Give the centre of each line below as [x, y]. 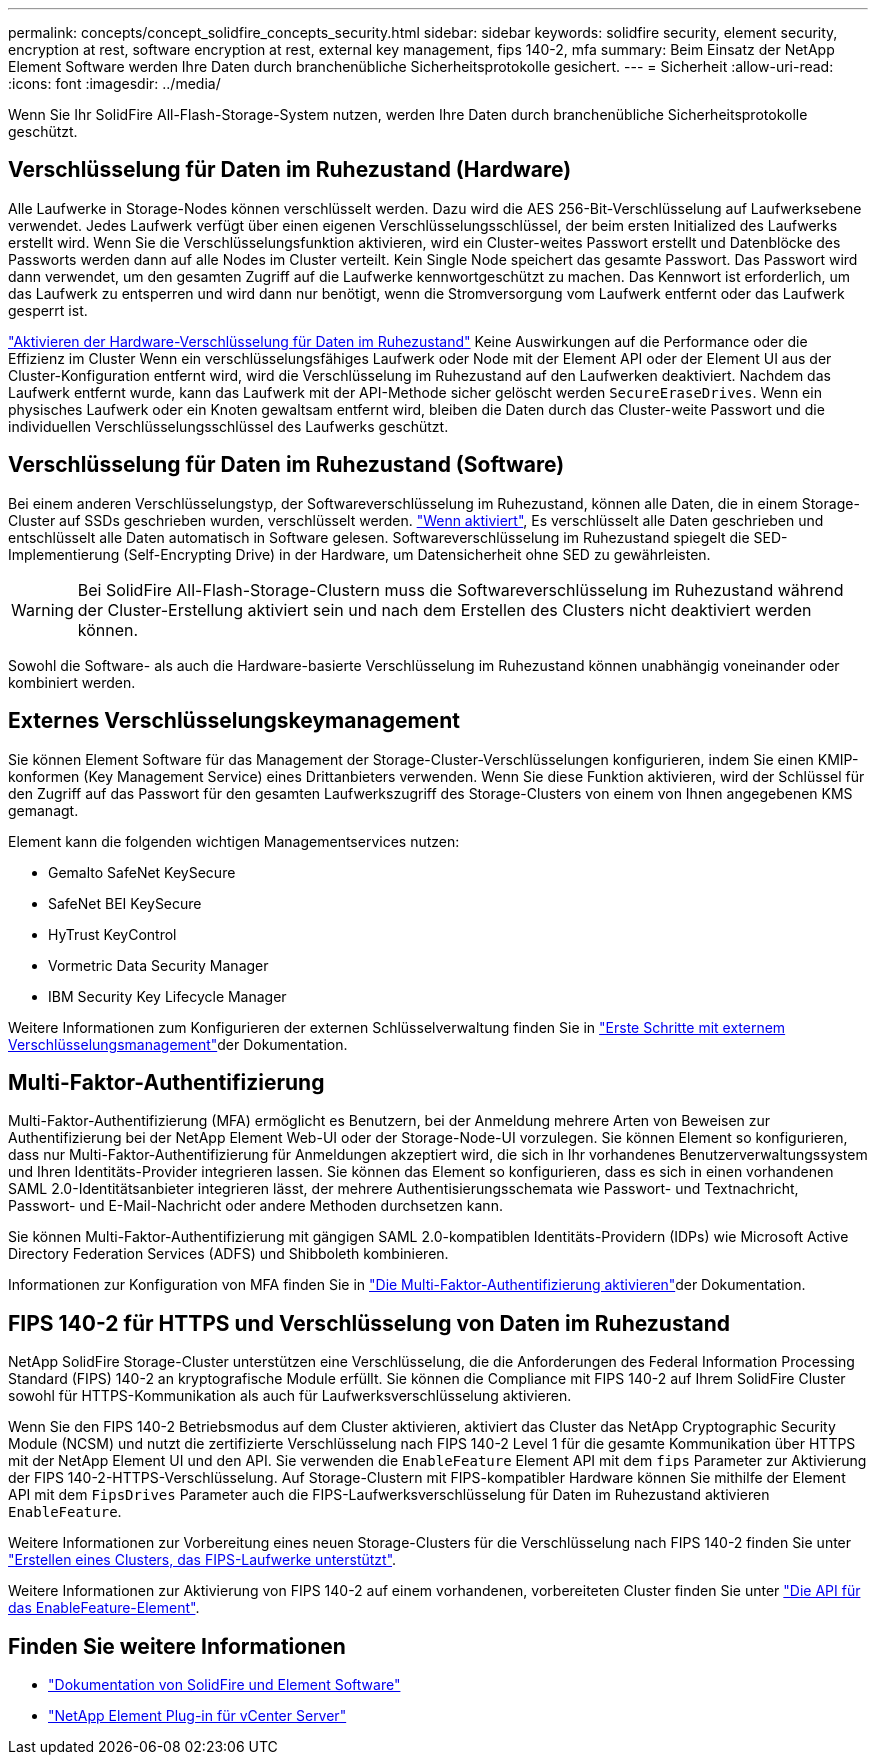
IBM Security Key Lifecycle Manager [167, 996]
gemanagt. [43, 810]
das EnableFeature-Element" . [104, 1608]
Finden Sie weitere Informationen [177, 1646]
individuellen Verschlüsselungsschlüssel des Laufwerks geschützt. [228, 426]
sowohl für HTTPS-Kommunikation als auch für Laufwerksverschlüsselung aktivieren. [290, 1396]
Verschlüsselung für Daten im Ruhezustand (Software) [286, 465]
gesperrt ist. [48, 310]
